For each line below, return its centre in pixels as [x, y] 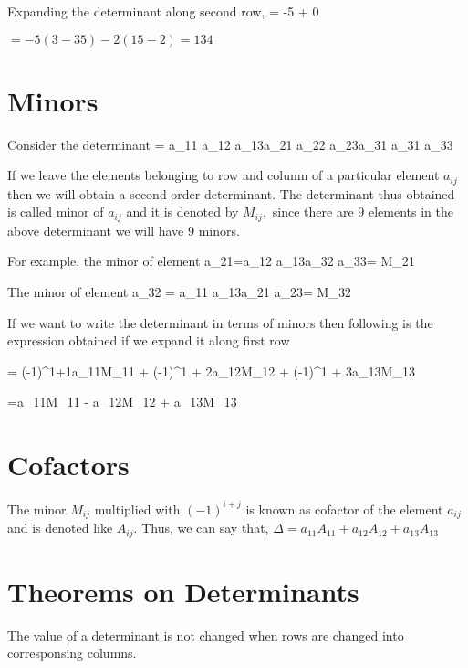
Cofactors [68, 465]
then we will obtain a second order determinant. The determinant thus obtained [231, 193]
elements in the [411, 212]
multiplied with [137, 509]
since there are [313, 212]
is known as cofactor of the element [344, 509]
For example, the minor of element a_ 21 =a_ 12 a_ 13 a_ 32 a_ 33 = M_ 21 [211, 261]
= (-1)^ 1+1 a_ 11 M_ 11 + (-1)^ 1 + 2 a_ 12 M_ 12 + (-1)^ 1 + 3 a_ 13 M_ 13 [211, 371]
